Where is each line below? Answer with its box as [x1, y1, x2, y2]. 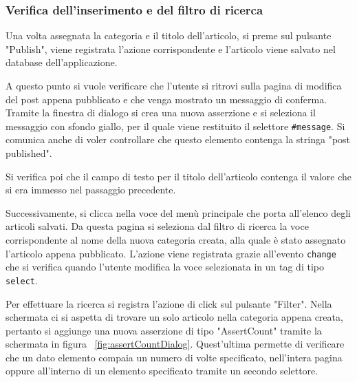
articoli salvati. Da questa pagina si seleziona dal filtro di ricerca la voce [6, 219, 309, 233]
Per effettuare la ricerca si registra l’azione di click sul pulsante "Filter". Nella [6, 296, 332, 310]
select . [6, 273, 38, 287]
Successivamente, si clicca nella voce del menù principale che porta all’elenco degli [6, 205, 351, 220]
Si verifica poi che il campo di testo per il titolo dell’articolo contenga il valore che [6, 169, 352, 183]
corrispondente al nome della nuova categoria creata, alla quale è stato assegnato [6, 233, 346, 246]
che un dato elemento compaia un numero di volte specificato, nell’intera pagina [6, 350, 343, 364]
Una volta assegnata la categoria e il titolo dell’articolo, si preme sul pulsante [6, 28, 332, 43]
